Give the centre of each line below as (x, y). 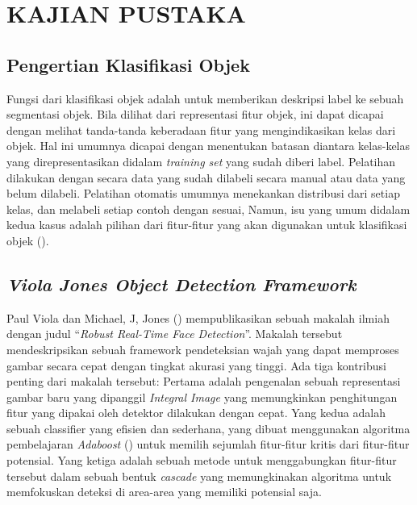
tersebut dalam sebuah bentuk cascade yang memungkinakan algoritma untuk (199, 476)
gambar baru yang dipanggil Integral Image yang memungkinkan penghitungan (202, 396)
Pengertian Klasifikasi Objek (128, 64)
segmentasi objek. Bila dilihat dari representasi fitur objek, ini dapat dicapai (195, 114)
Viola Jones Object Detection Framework (181, 284)
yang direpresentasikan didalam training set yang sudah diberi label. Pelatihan (201, 161)
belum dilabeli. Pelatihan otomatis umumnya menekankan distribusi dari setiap (203, 193)
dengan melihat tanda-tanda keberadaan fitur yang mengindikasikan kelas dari (201, 129)
